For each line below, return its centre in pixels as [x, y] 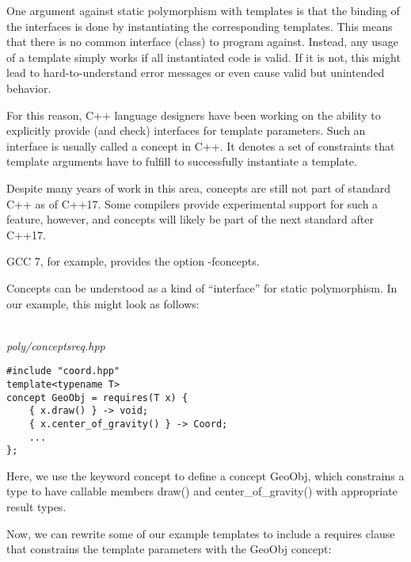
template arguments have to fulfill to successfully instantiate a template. [182, 161]
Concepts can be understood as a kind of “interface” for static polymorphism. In [202, 287]
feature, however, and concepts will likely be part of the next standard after [190, 219]
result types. [36, 507]
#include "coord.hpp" [63, 371]
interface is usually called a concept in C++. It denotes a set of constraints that [201, 145]
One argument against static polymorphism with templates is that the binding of [203, 10]
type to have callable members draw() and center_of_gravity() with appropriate [202, 491]
